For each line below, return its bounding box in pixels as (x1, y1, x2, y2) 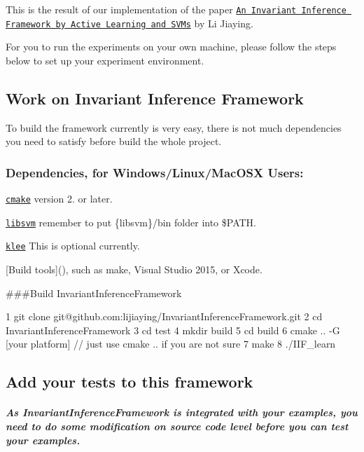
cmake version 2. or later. (6, 191, 113, 206)
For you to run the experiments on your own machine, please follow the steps (6, 39, 337, 54)
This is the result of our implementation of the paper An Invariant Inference (6, 2, 346, 16)
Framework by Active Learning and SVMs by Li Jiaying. (6, 15, 253, 30)
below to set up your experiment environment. (6, 53, 204, 67)
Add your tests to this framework (6, 371, 253, 392)
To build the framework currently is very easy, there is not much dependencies (6, 120, 342, 135)
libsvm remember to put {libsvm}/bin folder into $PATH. (6, 214, 256, 229)
